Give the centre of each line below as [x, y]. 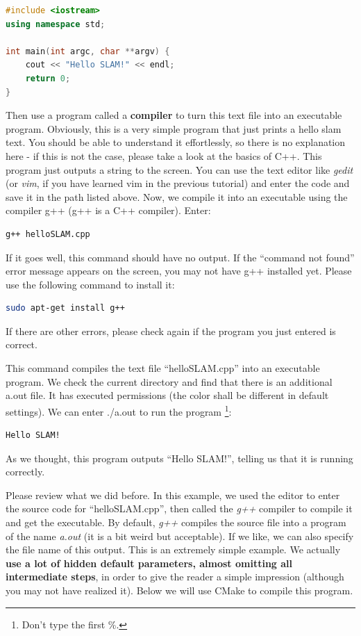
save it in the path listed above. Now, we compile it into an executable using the [177, 196]
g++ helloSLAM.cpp [48, 234]
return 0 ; [48, 78]
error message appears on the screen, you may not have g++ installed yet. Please [179, 271]
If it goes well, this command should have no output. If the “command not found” [180, 257]
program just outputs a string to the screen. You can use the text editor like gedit [179, 169]
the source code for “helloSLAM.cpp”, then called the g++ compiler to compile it [179, 508]
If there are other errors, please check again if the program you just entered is [171, 331]
